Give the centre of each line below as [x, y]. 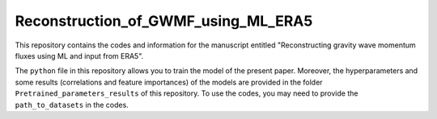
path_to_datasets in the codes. [72, 105]
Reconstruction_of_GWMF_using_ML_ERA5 [164, 21]
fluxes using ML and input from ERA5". [79, 55]
